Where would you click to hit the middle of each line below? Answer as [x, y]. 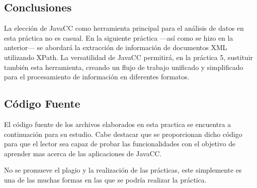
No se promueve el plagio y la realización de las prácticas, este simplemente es [123, 170]
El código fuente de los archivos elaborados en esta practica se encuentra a [118, 124]
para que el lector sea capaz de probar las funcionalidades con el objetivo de [120, 144]
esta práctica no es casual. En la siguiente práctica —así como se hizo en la [119, 37]
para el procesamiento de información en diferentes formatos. [97, 77]
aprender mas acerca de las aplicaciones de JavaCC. [83, 153]
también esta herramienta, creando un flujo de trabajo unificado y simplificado [124, 67]
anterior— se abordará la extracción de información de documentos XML [116, 47]
